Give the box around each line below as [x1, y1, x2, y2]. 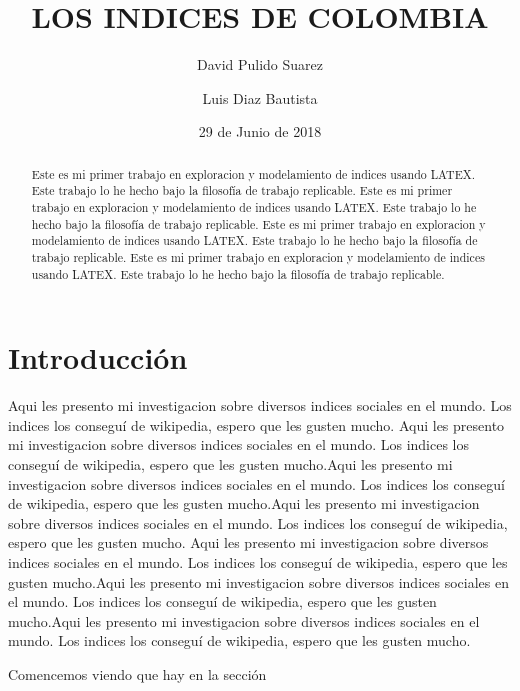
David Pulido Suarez [196, 54, 324, 75]
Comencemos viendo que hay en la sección [8, 663, 267, 684]
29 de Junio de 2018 [198, 121, 322, 142]
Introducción [8, 337, 188, 378]
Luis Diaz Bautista [202, 87, 318, 108]
